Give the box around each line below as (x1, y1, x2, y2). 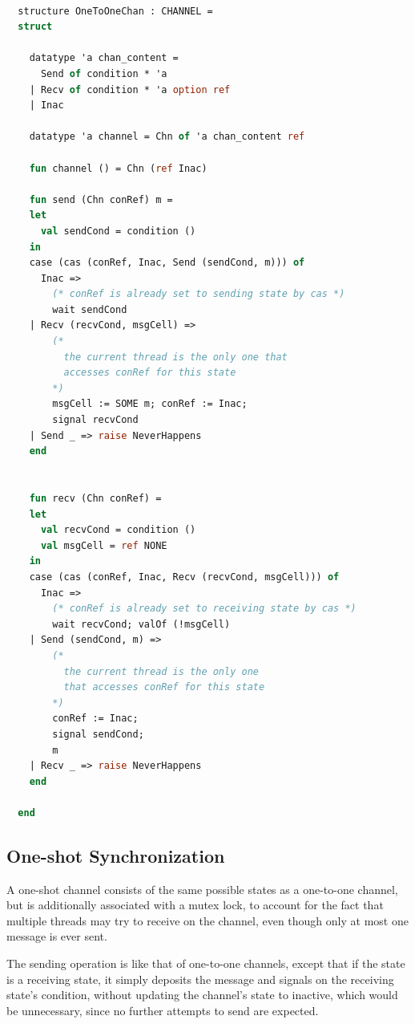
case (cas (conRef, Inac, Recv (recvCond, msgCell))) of (29, 571, 340, 583)
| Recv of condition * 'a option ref (29, 83, 231, 95)
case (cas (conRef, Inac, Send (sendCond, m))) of (29, 257, 305, 269)
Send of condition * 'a (40, 67, 167, 79)
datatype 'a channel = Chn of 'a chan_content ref (29, 131, 305, 143)
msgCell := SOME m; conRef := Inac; (52, 398, 248, 410)
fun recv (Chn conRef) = (29, 493, 162, 504)
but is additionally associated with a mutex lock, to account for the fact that (6, 896, 384, 913)
